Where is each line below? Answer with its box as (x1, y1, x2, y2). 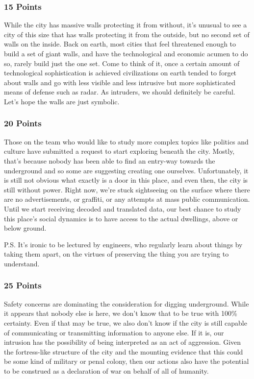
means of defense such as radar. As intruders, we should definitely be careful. (4, 87, 235, 97)
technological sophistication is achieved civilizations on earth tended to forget (4, 68, 237, 78)
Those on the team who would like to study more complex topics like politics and (4, 136, 249, 146)
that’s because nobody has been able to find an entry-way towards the (4, 155, 215, 166)
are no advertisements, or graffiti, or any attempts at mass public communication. (4, 194, 250, 204)
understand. (4, 258, 40, 268)
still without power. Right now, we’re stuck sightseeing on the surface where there (4, 184, 250, 194)
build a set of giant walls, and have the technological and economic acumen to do (4, 48, 248, 58)
